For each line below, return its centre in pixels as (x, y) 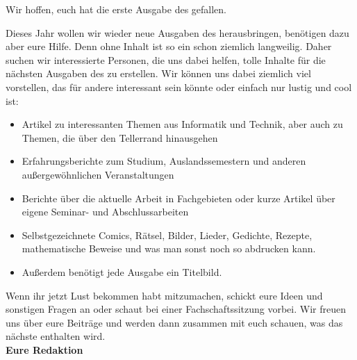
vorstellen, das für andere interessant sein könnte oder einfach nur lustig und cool (179, 87)
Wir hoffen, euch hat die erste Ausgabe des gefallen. (116, 9)
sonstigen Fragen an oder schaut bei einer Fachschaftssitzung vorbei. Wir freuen (176, 309)
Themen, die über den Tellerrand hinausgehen (120, 137)
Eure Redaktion (44, 349)
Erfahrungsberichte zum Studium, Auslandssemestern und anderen (164, 161)
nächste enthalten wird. (56, 336)
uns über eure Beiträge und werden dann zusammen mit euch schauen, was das (174, 322)
